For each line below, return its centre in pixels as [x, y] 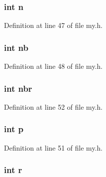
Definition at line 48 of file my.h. [53, 66]
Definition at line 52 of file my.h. [53, 106]
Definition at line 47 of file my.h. [53, 25]
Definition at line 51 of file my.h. [53, 147]
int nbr [18, 88]
